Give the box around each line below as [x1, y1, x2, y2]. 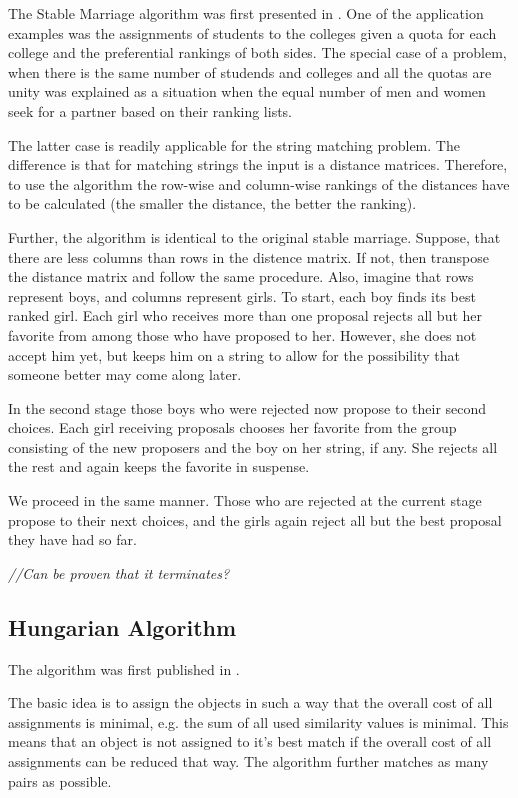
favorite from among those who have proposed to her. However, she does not [8, 324, 477, 345]
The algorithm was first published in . [8, 658, 240, 679]
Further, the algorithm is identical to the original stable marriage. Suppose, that [8, 226, 501, 247]
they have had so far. [8, 529, 137, 550]
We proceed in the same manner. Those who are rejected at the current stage [8, 490, 482, 511]
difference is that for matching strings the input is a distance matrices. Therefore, [8, 154, 508, 175]
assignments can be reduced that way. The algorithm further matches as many [8, 751, 489, 772]
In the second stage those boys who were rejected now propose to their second [8, 397, 487, 418]
